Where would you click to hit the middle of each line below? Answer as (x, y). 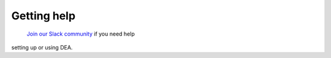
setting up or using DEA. (42, 47)
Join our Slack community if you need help (81, 34)
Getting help (44, 16)
